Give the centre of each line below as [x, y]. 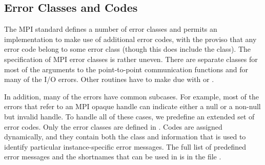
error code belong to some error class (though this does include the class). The [128, 49]
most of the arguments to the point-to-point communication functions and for [126, 69]
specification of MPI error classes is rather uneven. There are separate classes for [131, 59]
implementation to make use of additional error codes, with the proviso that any [130, 39]
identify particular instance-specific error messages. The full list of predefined [125, 146]
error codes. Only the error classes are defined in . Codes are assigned [113, 126]
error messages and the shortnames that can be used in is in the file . [113, 157]
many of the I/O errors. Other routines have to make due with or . [109, 79]
